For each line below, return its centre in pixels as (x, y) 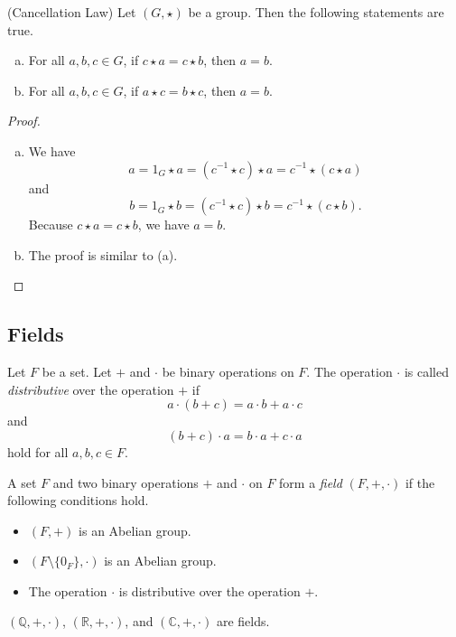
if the (420, 482)
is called (426, 372)
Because (51, 225)
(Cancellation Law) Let (72, 12)
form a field (311, 482)
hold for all (38, 451)
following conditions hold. (78, 500)
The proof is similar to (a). (103, 254)
